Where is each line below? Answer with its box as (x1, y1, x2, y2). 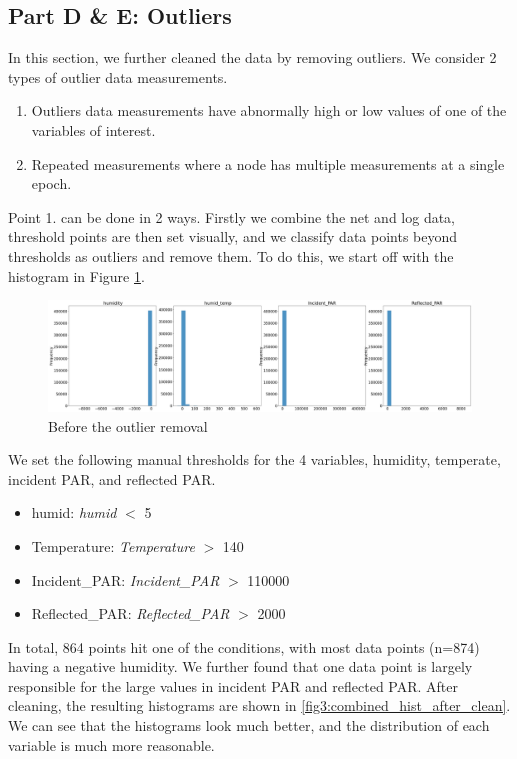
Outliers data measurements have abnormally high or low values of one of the (31, 100, 507, 121)
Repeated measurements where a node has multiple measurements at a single (31, 153, 505, 174)
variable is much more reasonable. (8, 734, 215, 755)
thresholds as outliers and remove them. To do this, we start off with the (8, 245, 454, 266)
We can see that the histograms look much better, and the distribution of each (8, 715, 490, 736)
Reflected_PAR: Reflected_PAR (31, 603, 230, 624)
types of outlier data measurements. (8, 66, 228, 87)
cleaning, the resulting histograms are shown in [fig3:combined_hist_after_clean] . (8, 695, 511, 716)
